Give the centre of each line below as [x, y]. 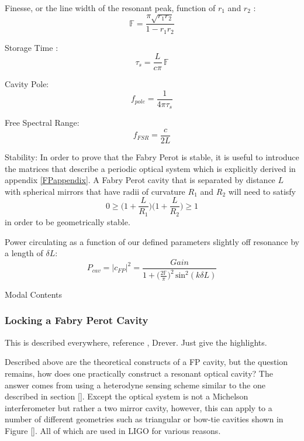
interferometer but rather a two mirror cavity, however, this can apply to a [139, 407]
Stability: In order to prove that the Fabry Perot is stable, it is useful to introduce [152, 157]
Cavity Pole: [27, 84]
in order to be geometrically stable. [68, 221]
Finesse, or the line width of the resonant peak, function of [110, 8]
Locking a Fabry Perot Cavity [77, 320]
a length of [24, 253]
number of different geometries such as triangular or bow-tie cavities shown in [144, 419]
